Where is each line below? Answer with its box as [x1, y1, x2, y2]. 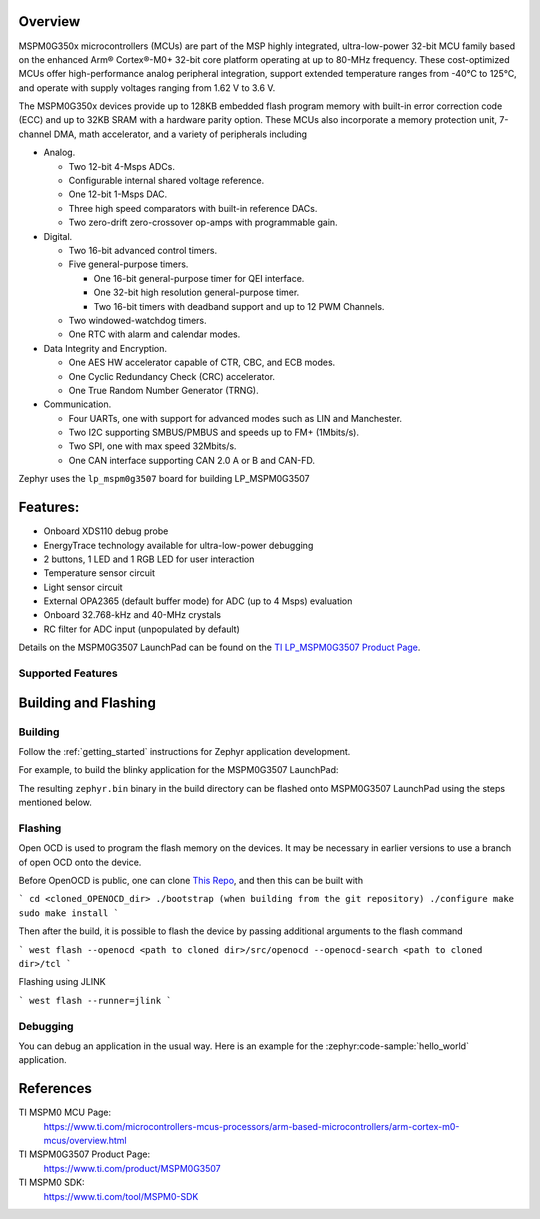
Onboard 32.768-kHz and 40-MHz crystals [43, 609, 222, 621]
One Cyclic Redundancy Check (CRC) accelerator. [68, 370, 275, 382]
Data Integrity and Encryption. [43, 342, 168, 354]
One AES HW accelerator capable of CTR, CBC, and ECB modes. [68, 356, 336, 369]
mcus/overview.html [43, 1135, 127, 1147]
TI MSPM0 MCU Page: [18, 1106, 112, 1119]
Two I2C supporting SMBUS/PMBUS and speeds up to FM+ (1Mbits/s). [68, 426, 360, 439]
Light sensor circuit [43, 581, 124, 593]
